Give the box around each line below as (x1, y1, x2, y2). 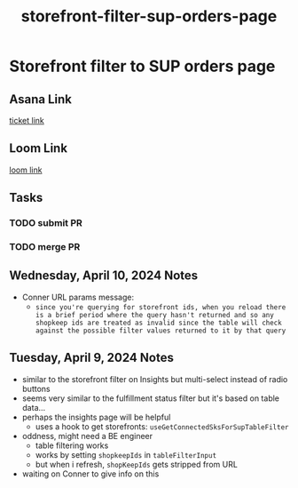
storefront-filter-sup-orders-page (20, 6, 278, 27)
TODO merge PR (9, 241, 81, 253)
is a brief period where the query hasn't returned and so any (35, 310, 275, 319)
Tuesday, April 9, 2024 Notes (9, 350, 175, 365)
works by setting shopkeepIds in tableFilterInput (35, 449, 217, 460)
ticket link (9, 116, 44, 125)
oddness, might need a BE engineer (21, 430, 153, 441)
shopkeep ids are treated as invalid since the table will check (35, 318, 282, 327)
